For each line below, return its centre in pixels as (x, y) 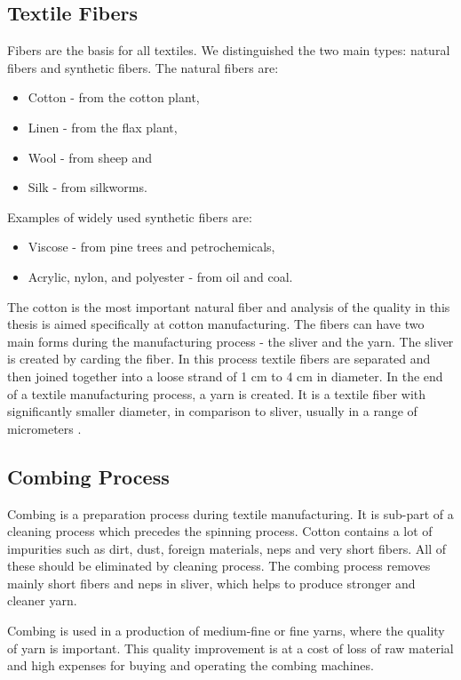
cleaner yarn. (42, 600)
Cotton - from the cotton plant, (114, 97)
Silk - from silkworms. (87, 187)
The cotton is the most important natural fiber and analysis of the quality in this (229, 306)
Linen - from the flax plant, (103, 127)
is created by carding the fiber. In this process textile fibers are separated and (219, 359)
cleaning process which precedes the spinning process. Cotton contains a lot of (220, 531)
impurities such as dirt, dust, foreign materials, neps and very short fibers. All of (227, 548)
